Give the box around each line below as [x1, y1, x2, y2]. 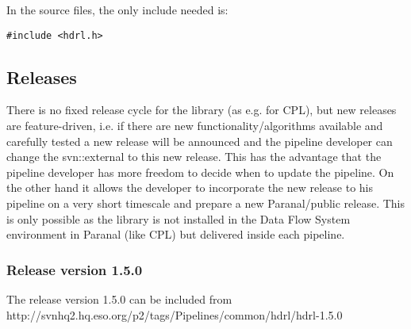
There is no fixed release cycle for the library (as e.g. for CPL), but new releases [6, 101, 397, 118]
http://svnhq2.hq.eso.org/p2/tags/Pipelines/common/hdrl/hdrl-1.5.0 [6, 306, 343, 323]
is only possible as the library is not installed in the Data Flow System [6, 210, 351, 227]
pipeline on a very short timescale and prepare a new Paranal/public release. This [6, 195, 405, 212]
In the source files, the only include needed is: [6, 2, 229, 17]
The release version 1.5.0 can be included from [6, 291, 232, 308]
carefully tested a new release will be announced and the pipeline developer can [6, 132, 393, 149]
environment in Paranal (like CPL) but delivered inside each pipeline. [6, 226, 345, 243]
